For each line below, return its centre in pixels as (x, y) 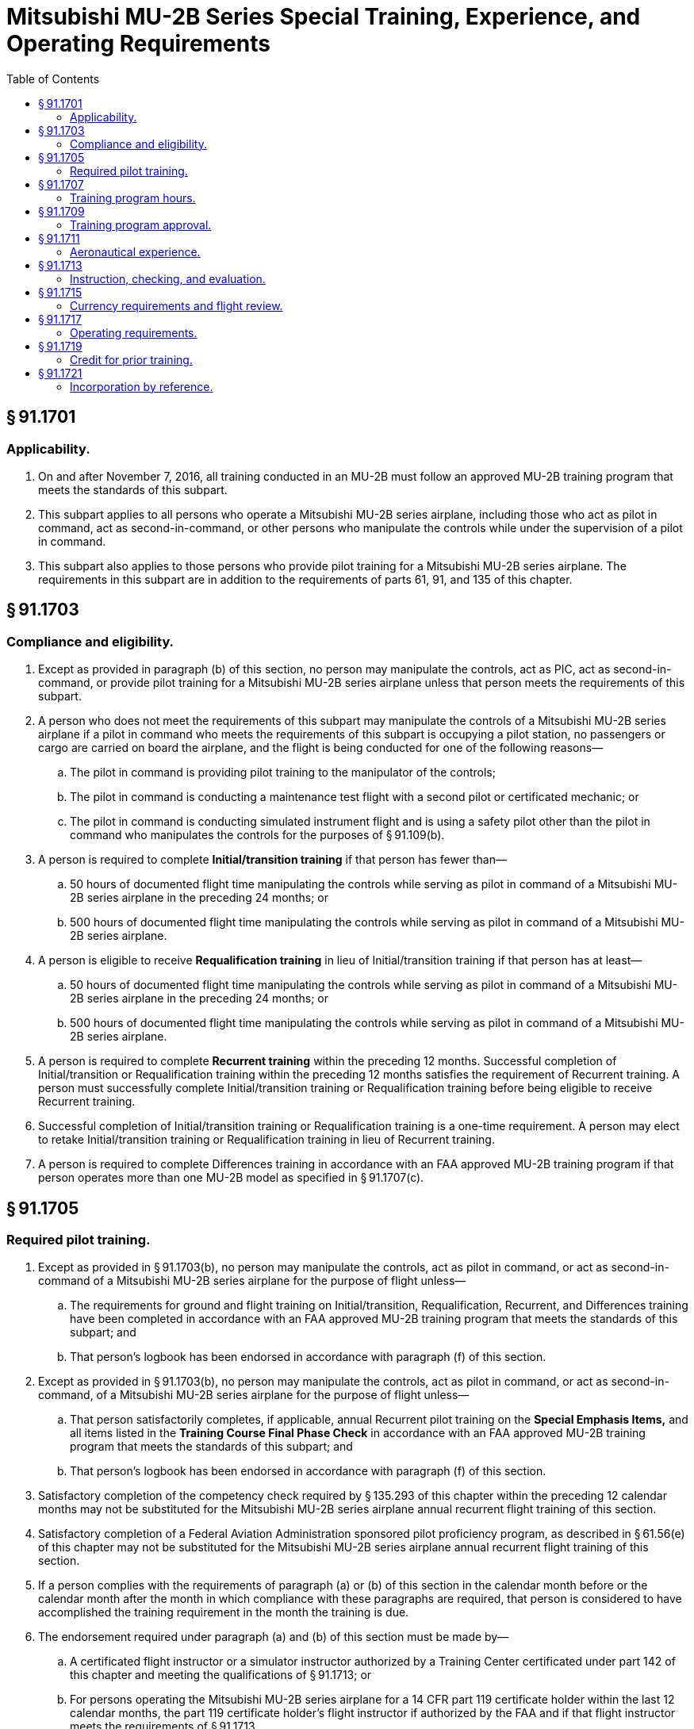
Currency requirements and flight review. (176, 305)
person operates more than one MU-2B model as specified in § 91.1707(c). (231, 1178)
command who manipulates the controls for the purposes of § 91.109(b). (257, 835)
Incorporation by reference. (142, 386)
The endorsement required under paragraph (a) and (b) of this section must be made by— (274, 1637)
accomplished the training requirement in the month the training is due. (224, 1612)
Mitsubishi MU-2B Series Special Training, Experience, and (324, 17)
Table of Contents (53, 79)
